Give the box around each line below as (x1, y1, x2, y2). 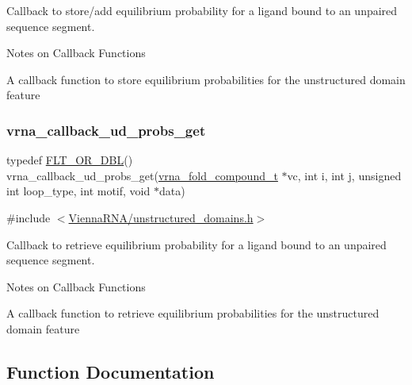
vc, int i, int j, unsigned (287, 167, 402, 183)
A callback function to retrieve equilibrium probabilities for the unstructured (6, 305, 380, 321)
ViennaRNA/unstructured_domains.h (68, 209, 254, 225)
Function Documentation (6, 359, 215, 383)
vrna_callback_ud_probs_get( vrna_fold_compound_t (6, 167, 278, 183)
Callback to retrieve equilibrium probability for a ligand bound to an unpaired (6, 236, 387, 252)
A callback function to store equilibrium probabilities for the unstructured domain (6, 71, 406, 87)
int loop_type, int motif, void (6, 183, 151, 199)
